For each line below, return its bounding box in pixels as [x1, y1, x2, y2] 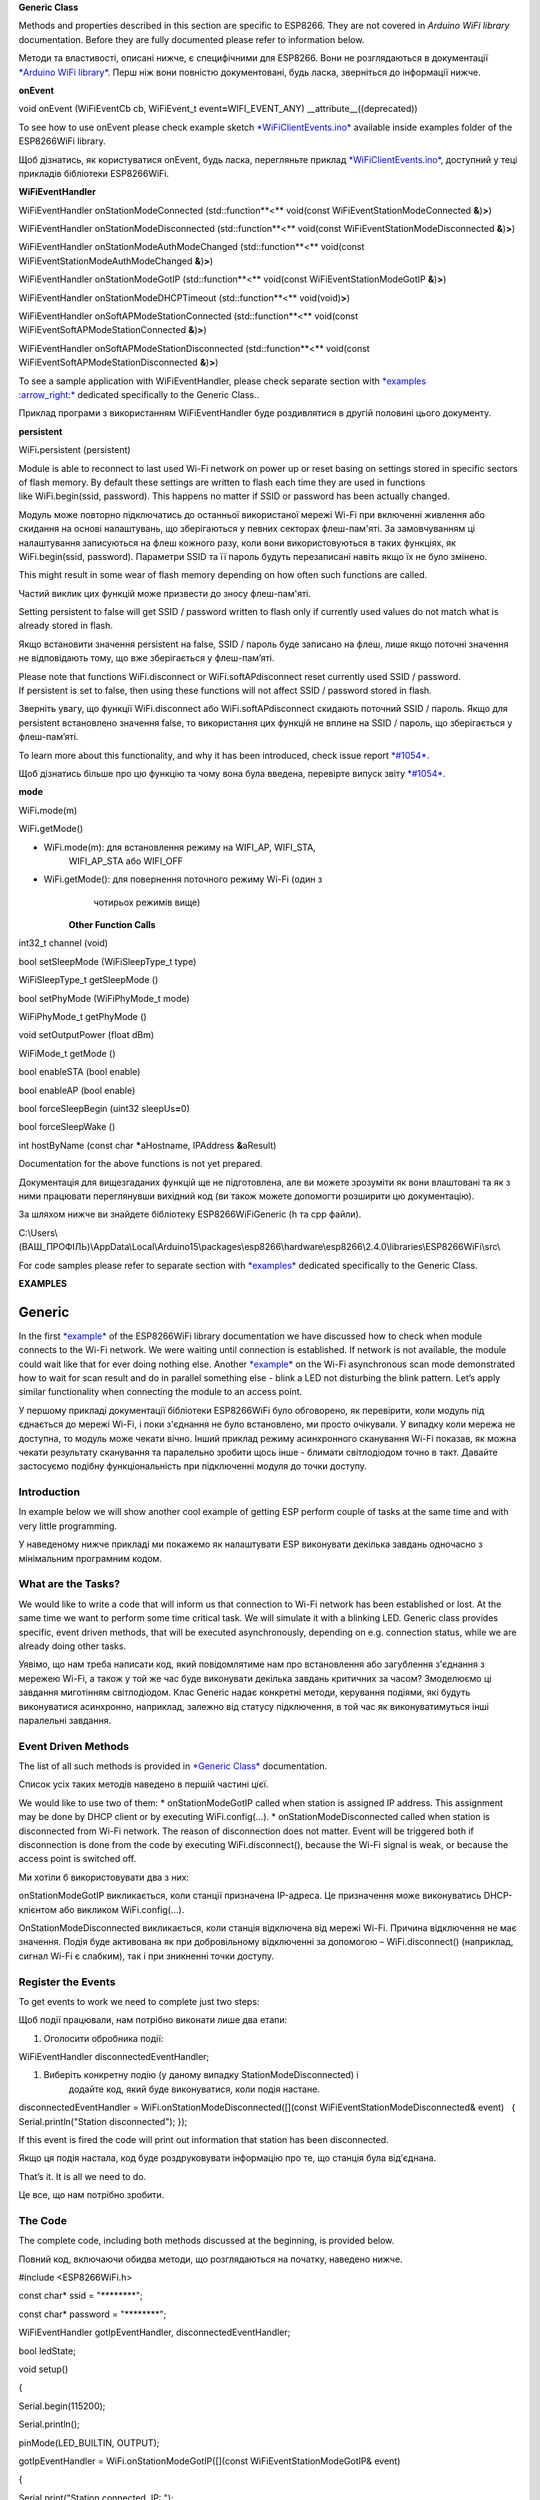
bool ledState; [18, 2345, 77, 2357]
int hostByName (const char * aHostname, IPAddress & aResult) [18, 1139, 277, 1151]
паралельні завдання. [18, 1714, 112, 1726]
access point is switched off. [18, 1853, 137, 1865]
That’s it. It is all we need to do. [18, 2170, 147, 2182]
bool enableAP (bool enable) [18, 1084, 136, 1096]
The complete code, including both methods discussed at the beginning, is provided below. [18, 2235, 395, 2247]
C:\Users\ [18, 1226, 59, 1239]
